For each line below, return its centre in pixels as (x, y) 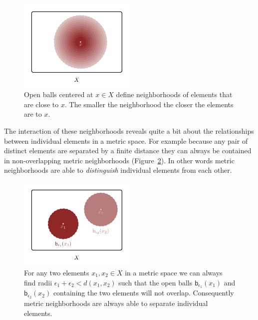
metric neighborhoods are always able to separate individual (116, 303)
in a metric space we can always (174, 272)
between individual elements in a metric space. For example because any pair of (126, 140)
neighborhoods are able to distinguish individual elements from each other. (118, 170)
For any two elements (57, 272)
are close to (41, 104)
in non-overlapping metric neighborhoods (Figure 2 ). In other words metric (119, 160)
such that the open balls (155, 282)
